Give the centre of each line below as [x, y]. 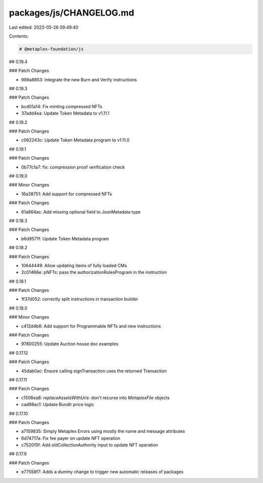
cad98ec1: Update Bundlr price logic [58, 405]
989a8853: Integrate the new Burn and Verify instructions [79, 79]
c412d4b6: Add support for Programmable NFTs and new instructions [91, 326]
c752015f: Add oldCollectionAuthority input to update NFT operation [90, 445]
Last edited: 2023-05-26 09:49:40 [44, 27]
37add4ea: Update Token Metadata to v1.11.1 [65, 113]
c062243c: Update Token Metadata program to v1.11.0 [75, 140]
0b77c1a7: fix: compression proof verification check [73, 167]
